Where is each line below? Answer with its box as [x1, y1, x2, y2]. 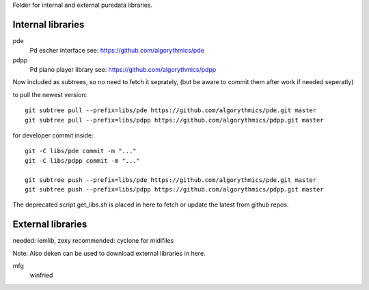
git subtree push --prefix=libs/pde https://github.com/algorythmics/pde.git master [25, 176, 317, 184]
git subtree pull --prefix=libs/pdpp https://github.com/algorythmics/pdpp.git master [25, 116, 324, 124]
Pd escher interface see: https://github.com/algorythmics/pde [29, 47, 204, 55]
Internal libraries [12, 18, 85, 30]
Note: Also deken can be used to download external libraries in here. [12, 249, 206, 257]
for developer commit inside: [12, 131, 94, 140]
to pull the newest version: [12, 90, 87, 98]
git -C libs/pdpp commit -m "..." [25, 157, 140, 164]
